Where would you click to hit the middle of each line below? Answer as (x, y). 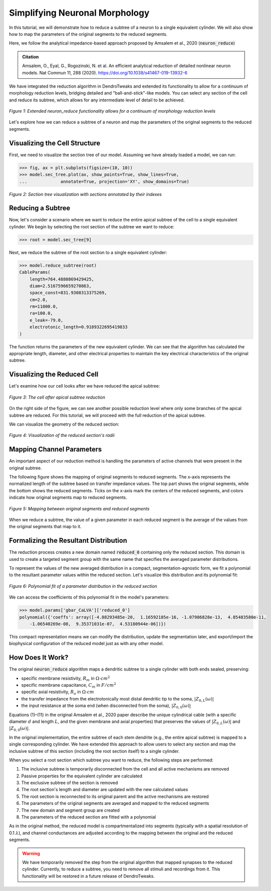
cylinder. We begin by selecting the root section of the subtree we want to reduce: (92, 227)
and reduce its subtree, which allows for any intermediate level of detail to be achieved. (97, 100)
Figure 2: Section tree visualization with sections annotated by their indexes (85, 194)
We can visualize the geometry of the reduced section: (64, 424)
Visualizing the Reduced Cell (54, 374)
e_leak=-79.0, (46, 320)
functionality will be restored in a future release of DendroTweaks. (88, 876)
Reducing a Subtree (40, 208)
